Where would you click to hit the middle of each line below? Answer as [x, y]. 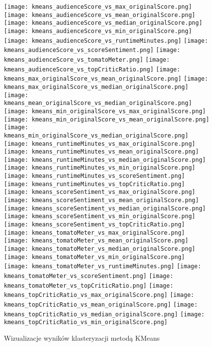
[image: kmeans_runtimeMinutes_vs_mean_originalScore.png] [101, 152]
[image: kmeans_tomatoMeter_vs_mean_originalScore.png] [96, 241]
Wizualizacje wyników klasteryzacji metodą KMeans [82, 337]
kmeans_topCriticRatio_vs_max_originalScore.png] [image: [99, 295]
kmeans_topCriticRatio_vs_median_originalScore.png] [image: [104, 314]
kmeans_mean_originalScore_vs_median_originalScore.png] [98, 103]
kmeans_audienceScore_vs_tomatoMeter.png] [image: [87, 60]
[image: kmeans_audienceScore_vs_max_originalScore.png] [98, 7]
